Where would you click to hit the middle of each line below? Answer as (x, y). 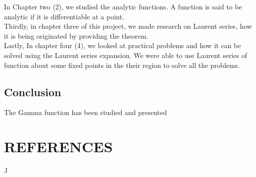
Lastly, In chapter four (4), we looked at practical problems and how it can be (123, 45)
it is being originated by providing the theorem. (76, 35)
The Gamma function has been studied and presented (85, 112)
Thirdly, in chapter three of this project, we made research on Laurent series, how (128, 26)
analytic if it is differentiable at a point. (64, 16)
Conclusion (33, 91)
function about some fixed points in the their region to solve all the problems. (122, 65)
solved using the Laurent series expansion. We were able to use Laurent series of (126, 55)
